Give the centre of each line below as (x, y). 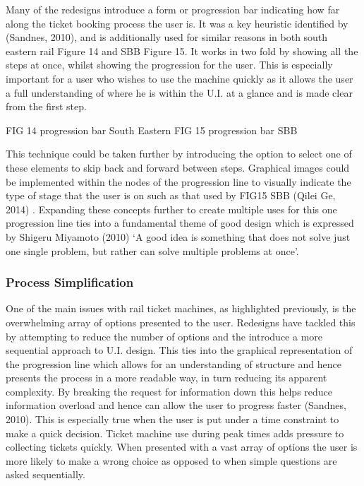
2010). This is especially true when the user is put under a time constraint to (172, 419)
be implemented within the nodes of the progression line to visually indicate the (178, 181)
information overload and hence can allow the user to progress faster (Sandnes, (176, 405)
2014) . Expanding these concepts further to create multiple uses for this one (171, 209)
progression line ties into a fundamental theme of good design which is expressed (180, 223)
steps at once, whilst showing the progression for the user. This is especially (169, 65)
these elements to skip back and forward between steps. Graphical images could (178, 167)
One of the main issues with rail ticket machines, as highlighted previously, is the (181, 308)
